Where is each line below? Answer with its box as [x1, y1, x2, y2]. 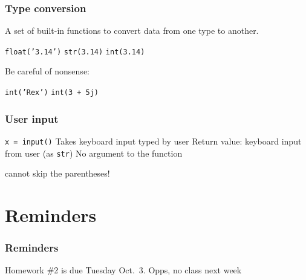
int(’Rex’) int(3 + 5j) [5, 88, 99, 97]
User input [5, 111, 59, 126]
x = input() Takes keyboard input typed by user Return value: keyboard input [5, 134, 302, 147]
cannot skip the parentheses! [5, 167, 110, 180]
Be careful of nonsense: [5, 65, 90, 77]
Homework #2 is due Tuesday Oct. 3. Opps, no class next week [5, 264, 242, 276]
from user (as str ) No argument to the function [5, 146, 183, 159]
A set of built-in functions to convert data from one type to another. [5, 24, 259, 37]
